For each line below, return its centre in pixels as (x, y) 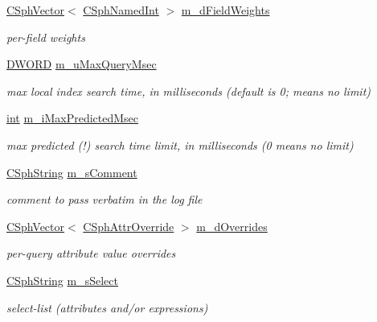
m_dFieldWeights (225, 10)
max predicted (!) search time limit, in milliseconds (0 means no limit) (180, 144)
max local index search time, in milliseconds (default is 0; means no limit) (189, 91)
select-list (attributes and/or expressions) (107, 307)
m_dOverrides (232, 226)
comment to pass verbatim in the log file (104, 199)
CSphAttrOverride (129, 226)
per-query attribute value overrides (91, 253)
